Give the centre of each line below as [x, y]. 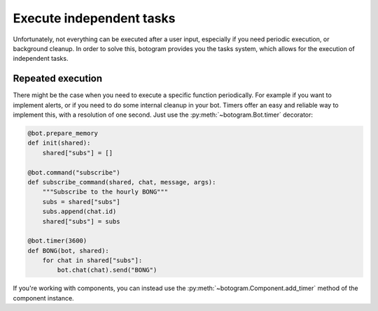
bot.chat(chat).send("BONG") [107, 270]
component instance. [43, 298]
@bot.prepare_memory [63, 133]
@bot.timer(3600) [57, 241]
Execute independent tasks [94, 18]
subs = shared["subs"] [81, 202]
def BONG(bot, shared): [69, 251]
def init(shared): [59, 143]
